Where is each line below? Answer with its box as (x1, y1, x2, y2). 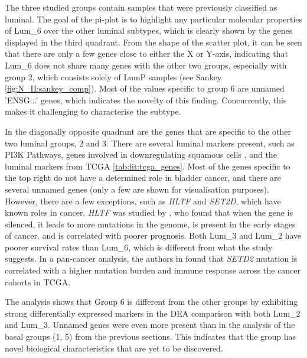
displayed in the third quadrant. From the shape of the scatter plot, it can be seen (5, 35, 302, 48)
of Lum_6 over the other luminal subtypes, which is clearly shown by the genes (5, 24, 293, 37)
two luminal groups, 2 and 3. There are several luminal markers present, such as (5, 136, 295, 149)
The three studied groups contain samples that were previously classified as (5, 1, 277, 13)
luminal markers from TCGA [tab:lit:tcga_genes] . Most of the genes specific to (5, 160, 290, 172)
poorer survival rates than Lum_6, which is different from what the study (5, 240, 273, 253)
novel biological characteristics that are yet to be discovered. (5, 341, 223, 354)
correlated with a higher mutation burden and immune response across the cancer (5, 264, 301, 276)
